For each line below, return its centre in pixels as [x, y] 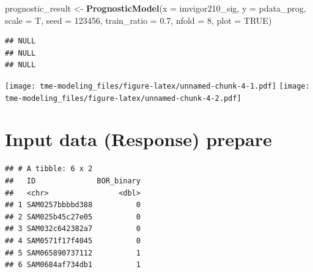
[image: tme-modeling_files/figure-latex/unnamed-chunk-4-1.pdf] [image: [157, 86]
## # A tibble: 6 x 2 [49, 169]
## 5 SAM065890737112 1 [73, 253]
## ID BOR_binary [73, 181]
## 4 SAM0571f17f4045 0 [73, 241]
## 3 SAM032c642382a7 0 [73, 229]
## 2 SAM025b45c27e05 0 [73, 217]
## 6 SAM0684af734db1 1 [73, 265]
